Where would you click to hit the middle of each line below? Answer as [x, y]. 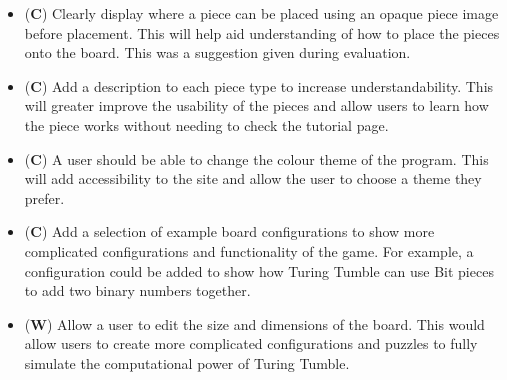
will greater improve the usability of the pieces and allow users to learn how [256, 105]
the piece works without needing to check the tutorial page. [206, 124]
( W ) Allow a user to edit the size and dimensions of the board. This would [254, 323]
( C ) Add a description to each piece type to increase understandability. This [259, 85]
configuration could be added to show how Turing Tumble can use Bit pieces [259, 270]
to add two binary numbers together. [137, 290]
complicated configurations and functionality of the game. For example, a [249, 250]
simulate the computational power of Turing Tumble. [187, 362]
